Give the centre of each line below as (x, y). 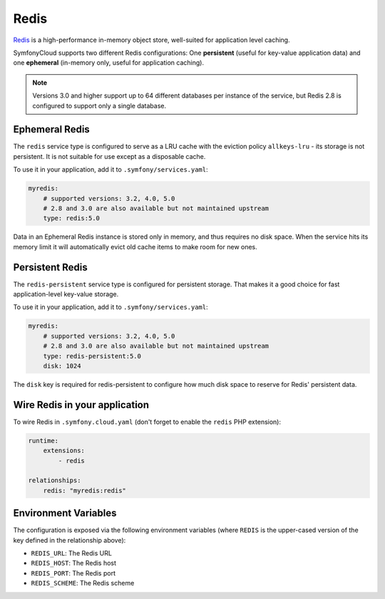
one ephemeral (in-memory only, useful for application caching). (109, 63)
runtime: (43, 441)
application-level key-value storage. (66, 294)
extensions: (64, 451)
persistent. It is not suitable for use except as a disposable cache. (109, 156)
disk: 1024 (62, 366)
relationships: (55, 480)
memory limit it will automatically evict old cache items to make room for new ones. (135, 246)
